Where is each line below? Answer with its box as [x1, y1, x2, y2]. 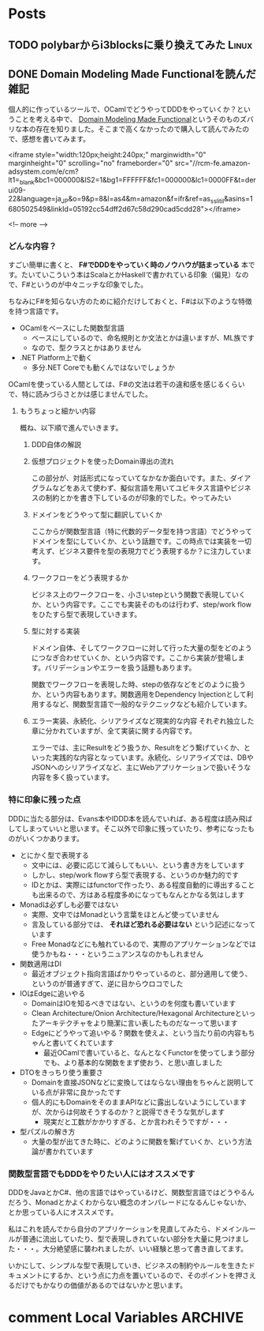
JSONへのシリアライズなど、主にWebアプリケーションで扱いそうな [31, 763, 251, 773]
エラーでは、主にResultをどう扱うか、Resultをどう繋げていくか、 [31, 743, 244, 753]
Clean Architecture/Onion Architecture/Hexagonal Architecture [31, 1008, 235, 1017]
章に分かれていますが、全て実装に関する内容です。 [31, 726, 197, 735]
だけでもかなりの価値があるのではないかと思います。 [14, 1280, 188, 1290]
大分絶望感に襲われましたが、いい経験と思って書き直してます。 [42, 1243, 248, 1253]
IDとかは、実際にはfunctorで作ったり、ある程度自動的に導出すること [31, 880, 255, 889]
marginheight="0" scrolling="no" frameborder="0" [8, 159, 173, 168]
